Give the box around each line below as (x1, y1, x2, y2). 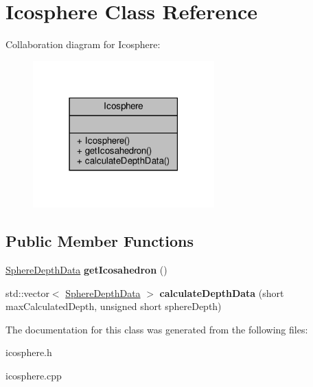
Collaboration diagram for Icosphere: (5, 37, 161, 52)
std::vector (5, 285, 49, 300)
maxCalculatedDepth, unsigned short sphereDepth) (5, 299, 222, 313)
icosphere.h (5, 345, 52, 360)
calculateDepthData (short (159, 285, 284, 300)
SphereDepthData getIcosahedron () (5, 263, 167, 277)
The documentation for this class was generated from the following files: (5, 322, 308, 336)
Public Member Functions (5, 230, 194, 252)
